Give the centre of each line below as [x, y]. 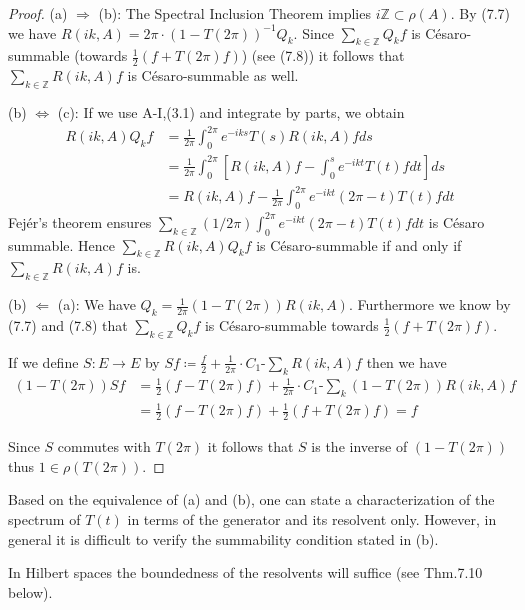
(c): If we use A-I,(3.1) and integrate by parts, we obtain [231, 112]
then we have [406, 361]
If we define [43, 361]
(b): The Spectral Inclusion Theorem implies [234, 13]
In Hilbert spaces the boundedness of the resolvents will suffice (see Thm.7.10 [245, 572]
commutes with [104, 446]
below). [30, 591]
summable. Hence [62, 244]
